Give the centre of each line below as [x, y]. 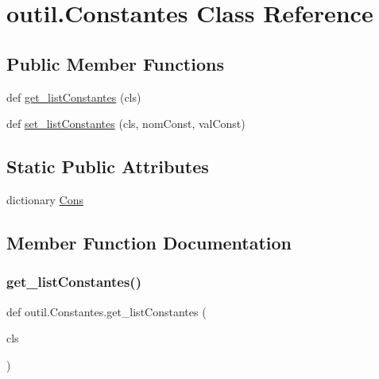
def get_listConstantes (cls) [74, 97]
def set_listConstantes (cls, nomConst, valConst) [126, 124]
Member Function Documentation [149, 242]
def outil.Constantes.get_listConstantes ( [106, 311]
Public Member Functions [115, 63]
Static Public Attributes [108, 166]
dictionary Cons [45, 199]
